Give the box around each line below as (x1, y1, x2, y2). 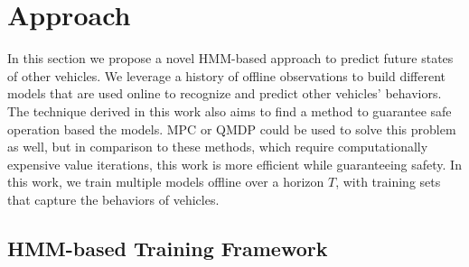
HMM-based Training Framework (7, 234, 328, 262)
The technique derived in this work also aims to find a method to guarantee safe (7, 101, 452, 120)
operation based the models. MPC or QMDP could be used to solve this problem (7, 119, 456, 138)
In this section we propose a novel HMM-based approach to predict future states (7, 49, 454, 68)
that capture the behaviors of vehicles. (7, 189, 220, 208)
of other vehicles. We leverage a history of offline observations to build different (7, 66, 446, 85)
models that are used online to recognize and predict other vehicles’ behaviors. (7, 84, 442, 103)
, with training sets (335, 172, 441, 191)
